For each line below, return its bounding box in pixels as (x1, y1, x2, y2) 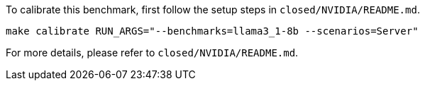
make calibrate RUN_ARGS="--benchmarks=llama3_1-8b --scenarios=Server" (6, 25, 419, 37)
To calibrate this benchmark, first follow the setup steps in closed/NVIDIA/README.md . (6, 4, 420, 16)
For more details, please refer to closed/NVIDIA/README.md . (6, 47, 299, 59)
